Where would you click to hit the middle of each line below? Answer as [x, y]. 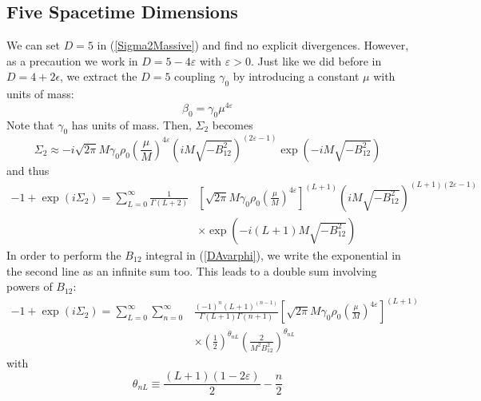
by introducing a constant [296, 76]
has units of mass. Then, [131, 124]
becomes [233, 124]
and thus [28, 170]
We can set [33, 45]
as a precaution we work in [72, 60]
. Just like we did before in [316, 60]
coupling [195, 76]
